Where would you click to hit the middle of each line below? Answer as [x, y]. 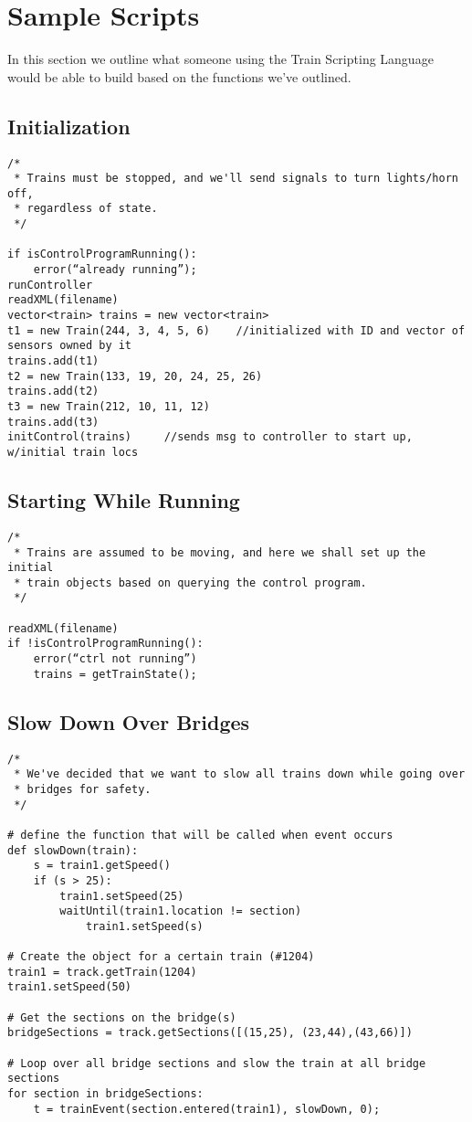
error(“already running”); [115, 270]
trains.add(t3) [53, 422]
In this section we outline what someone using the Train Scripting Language [220, 59]
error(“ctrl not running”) [115, 659]
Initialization [69, 126]
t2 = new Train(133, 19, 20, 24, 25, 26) [135, 376]
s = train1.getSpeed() [102, 866]
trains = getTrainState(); [115, 674]
